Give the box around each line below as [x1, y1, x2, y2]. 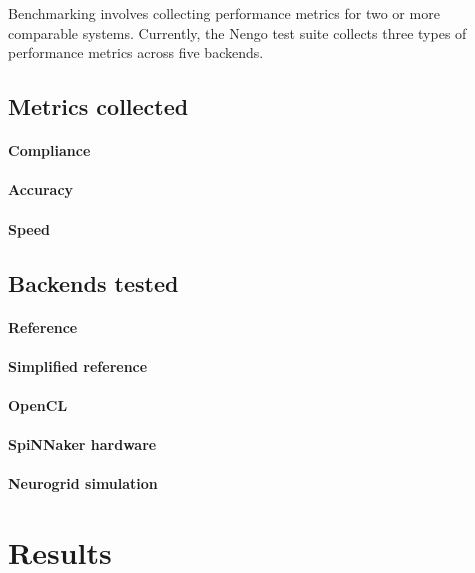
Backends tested [8, 267, 179, 298]
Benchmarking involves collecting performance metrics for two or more [8, 3, 440, 23]
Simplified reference [8, 355, 148, 376]
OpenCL [8, 394, 68, 415]
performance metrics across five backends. [8, 42, 264, 63]
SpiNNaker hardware [8, 434, 157, 455]
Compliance [8, 140, 91, 161]
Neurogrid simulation [8, 473, 158, 494]
